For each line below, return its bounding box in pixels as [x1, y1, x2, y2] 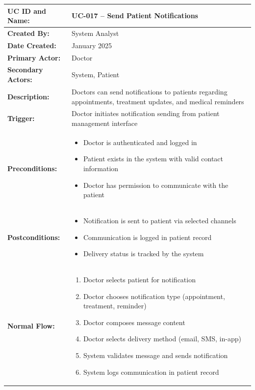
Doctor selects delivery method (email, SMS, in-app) [83, 333, 241, 344]
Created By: [7, 28, 50, 38]
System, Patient [72, 69, 120, 80]
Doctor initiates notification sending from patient [72, 108, 220, 119]
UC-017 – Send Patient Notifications [72, 10, 198, 21]
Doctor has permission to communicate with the [83, 180, 229, 190]
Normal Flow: [7, 320, 55, 330]
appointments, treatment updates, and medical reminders [72, 96, 244, 106]
